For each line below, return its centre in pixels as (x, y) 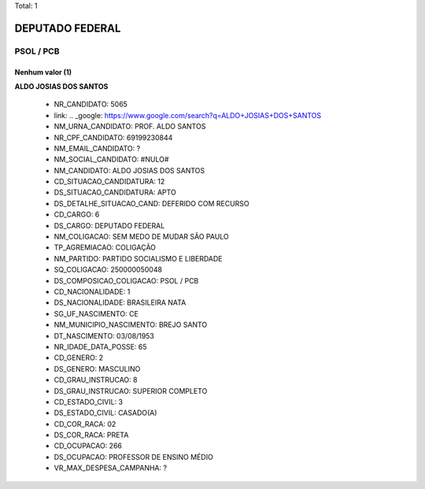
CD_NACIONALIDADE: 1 (92, 292)
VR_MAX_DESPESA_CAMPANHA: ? (111, 468)
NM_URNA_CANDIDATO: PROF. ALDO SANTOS (130, 127)
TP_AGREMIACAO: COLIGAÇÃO (105, 247)
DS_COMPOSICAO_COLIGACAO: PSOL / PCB (126, 280)
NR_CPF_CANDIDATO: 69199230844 (113, 137)
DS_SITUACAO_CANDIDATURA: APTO (115, 192)
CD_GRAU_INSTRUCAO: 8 (96, 380)
